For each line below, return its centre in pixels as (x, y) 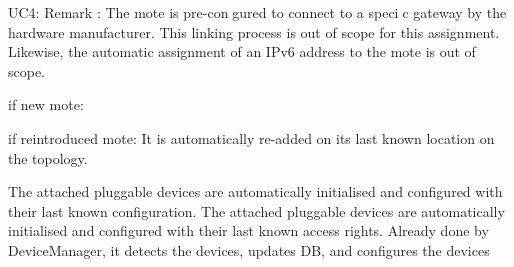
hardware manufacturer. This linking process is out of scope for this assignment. (254, 31)
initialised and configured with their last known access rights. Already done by (248, 230)
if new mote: (46, 104)
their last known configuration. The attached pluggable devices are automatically (256, 210)
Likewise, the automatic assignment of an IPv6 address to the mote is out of (242, 51)
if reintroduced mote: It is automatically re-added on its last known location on (251, 137)
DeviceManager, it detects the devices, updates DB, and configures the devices (249, 249)
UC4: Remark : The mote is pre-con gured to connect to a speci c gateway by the (257, 12)
